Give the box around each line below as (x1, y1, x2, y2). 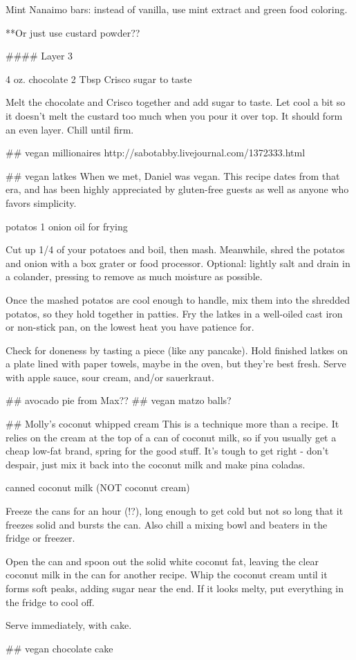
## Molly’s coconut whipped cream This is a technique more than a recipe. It (6, 416, 339, 431)
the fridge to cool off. (6, 594, 95, 609)
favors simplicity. (6, 195, 77, 210)
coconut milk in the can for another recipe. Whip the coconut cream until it (6, 567, 328, 582)
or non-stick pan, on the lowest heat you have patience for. (6, 320, 254, 334)
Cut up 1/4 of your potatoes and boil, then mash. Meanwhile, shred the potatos (6, 242, 345, 257)
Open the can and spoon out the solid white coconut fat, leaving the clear (6, 553, 319, 568)
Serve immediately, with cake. (6, 618, 132, 632)
